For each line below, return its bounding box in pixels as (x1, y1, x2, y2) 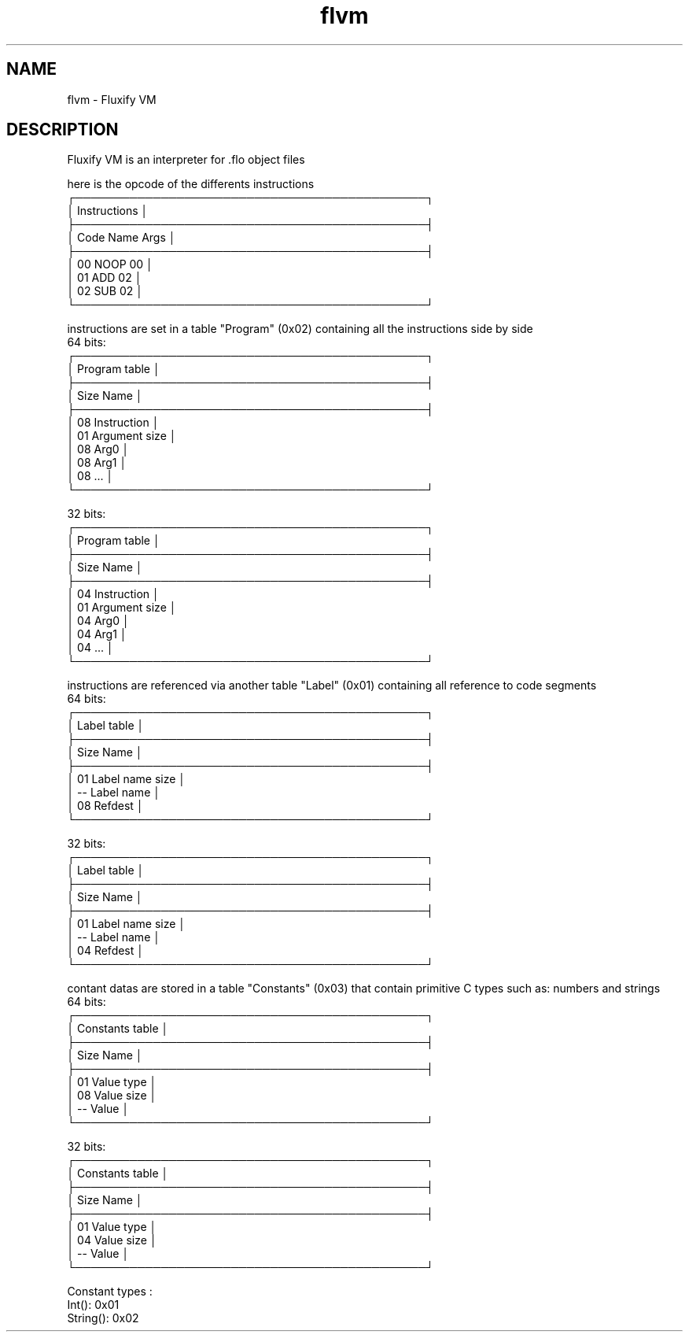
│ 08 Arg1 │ (67, 456, 127, 470)
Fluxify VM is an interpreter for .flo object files (67, 153, 305, 167)
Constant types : (67, 1284, 153, 1299)
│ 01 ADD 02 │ (67, 271, 142, 285)
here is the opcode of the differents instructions (67, 177, 315, 191)
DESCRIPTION (6, 120, 119, 140)
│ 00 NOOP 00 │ (67, 257, 153, 272)
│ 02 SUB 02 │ (67, 284, 143, 298)
